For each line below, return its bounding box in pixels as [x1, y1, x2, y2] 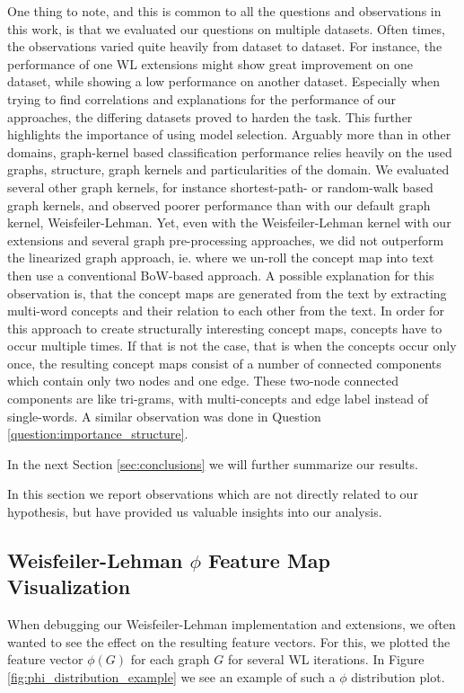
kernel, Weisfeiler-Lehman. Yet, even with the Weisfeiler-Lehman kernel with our [7, 213, 451, 232]
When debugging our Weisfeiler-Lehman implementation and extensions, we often [7, 615, 456, 634]
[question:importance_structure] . [7, 424, 188, 443]
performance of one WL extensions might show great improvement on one [7, 54, 414, 73]
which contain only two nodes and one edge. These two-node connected [7, 371, 399, 390]
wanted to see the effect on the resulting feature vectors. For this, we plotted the [7, 632, 451, 651]
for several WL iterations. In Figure [227, 650, 425, 669]
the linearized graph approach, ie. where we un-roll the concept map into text [7, 248, 434, 267]
